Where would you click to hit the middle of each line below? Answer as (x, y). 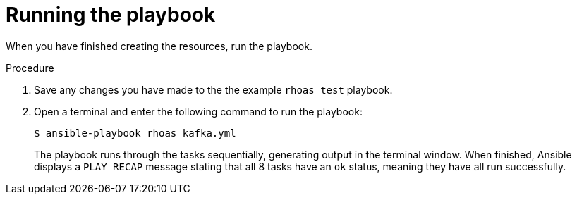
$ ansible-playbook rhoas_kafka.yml (135, 133)
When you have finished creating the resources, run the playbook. (159, 46)
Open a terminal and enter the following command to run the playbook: (198, 111)
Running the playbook (111, 15)
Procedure (30, 68)
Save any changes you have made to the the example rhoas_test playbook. (213, 89)
